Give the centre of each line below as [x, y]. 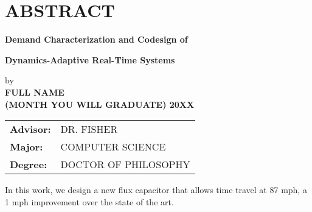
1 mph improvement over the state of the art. [89, 201]
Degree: [29, 164]
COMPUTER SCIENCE [113, 147]
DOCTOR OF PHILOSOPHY [125, 164]
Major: [26, 147]
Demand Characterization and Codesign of [96, 39]
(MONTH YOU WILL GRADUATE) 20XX [100, 104]
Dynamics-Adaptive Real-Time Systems [90, 59]
